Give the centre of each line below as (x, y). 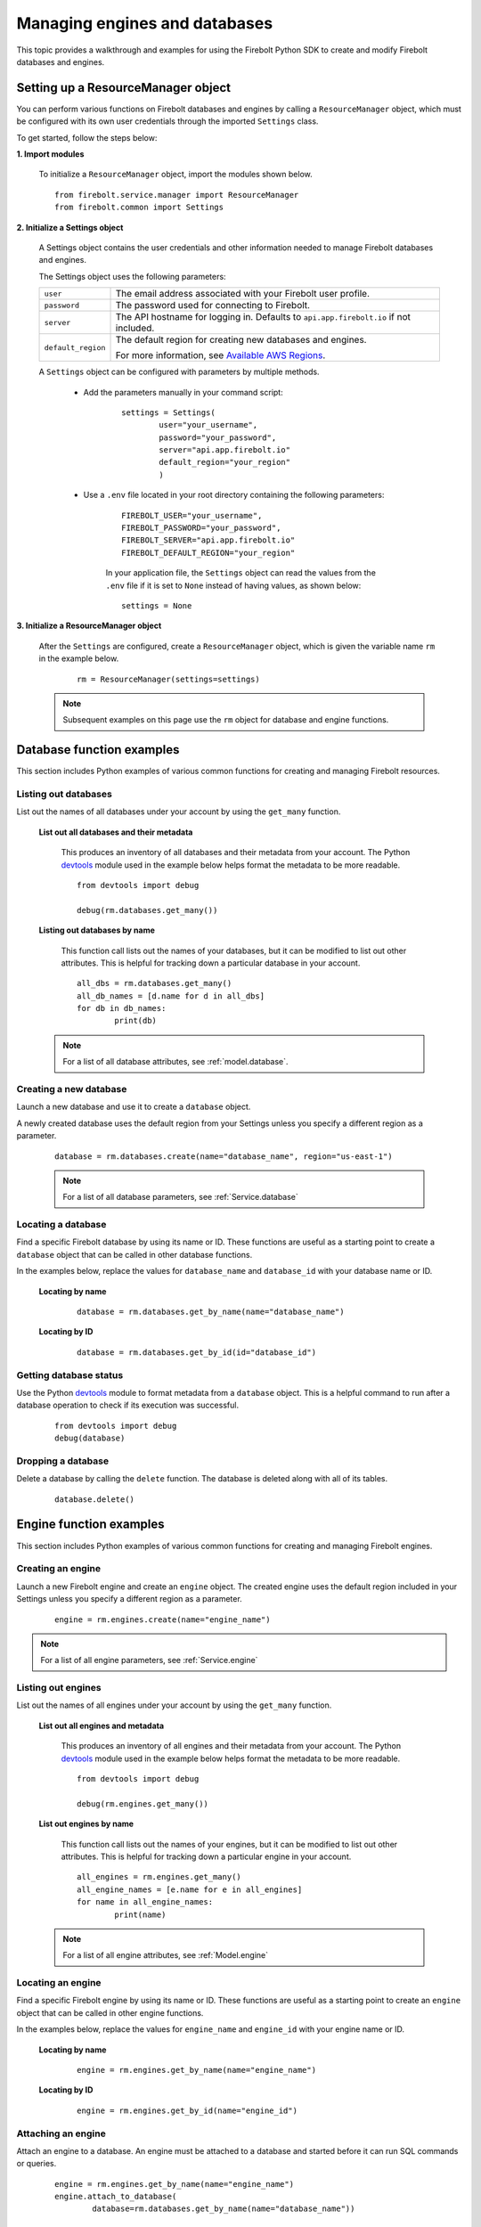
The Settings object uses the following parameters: (132, 276)
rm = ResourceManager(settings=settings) (168, 679)
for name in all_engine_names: (145, 1902)
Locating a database (61, 1225)
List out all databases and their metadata (116, 832)
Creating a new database (72, 1089)
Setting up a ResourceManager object (124, 88)
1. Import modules (50, 154)
